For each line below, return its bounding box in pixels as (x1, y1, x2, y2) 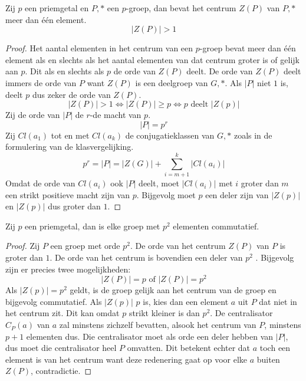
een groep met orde (50, 239, 120, 252)
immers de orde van (5, 76, 77, 88)
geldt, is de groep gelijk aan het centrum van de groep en (70, 284, 277, 296)
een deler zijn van (205, 188, 269, 201)
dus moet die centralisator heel (5, 341, 117, 354)
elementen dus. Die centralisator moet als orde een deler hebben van (26, 330, 274, 342)
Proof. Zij (5, 239, 40, 252)
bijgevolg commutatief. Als (5, 295, 102, 307)
